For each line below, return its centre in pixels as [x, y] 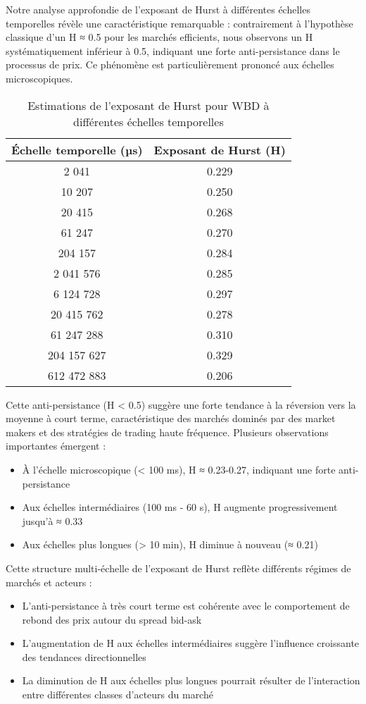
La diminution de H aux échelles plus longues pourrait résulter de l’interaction [191, 680]
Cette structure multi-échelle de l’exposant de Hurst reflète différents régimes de [178, 568]
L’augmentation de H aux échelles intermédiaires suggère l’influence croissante [191, 643]
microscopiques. [39, 78]
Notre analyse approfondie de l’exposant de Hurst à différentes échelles [158, 9]
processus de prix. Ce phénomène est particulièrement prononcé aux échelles [170, 64]
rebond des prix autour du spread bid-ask [112, 619]
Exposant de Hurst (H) [220, 149]
